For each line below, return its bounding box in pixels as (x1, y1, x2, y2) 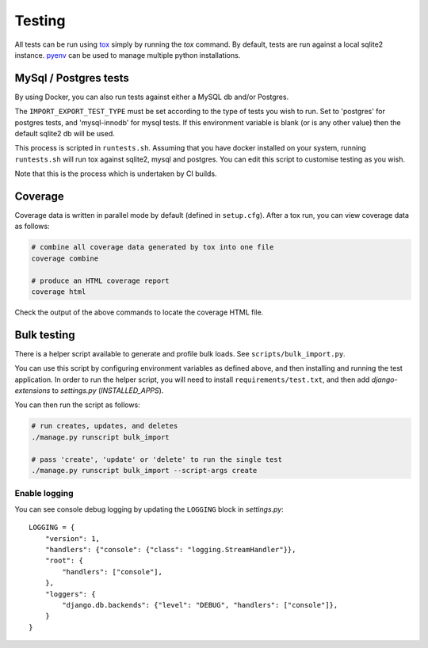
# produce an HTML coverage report (31, 276, 170, 285)
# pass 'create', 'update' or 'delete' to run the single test (31, 455, 283, 463)
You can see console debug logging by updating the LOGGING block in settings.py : (14, 504, 285, 514)
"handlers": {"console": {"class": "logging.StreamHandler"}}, (44, 545, 296, 554)
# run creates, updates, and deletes (31, 421, 178, 431)
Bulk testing (14, 328, 75, 341)
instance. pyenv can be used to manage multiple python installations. (14, 50, 241, 59)
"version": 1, (44, 534, 101, 543)
